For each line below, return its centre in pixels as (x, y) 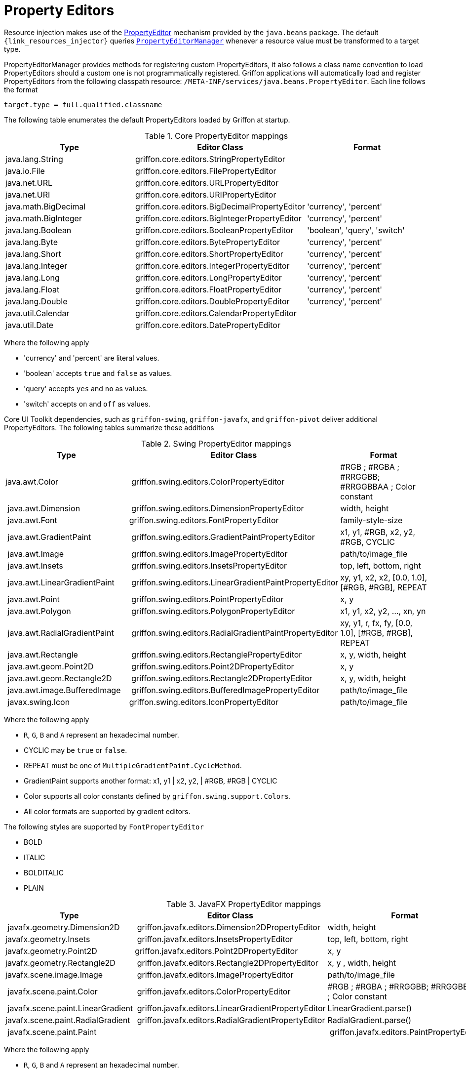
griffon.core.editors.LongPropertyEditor (208, 277)
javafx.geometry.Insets (48, 939)
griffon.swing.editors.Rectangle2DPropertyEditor (222, 678)
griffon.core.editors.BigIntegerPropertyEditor (218, 218)
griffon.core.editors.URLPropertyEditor (207, 183)
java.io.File (25, 171)
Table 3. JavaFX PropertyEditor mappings (244, 904)
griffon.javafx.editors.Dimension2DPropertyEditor (229, 927)
